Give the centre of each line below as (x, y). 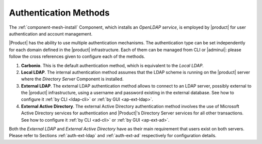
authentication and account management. (51, 34)
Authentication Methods (59, 13)
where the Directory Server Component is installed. (72, 79)
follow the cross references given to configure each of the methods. (77, 56)
